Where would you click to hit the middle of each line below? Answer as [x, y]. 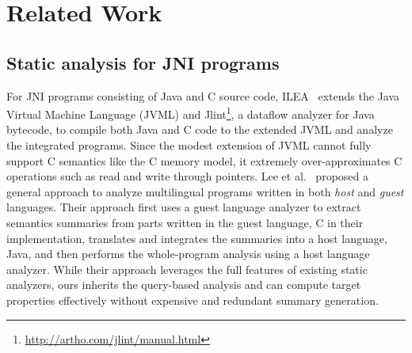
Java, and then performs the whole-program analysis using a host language [188, 254]
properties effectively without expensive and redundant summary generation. [193, 300]
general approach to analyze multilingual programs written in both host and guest [205, 191]
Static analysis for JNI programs [143, 62]
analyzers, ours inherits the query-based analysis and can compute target [184, 285]
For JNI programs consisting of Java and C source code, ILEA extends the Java [203, 95]
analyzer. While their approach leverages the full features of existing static [187, 269]
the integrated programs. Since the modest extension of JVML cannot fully [189, 145]
